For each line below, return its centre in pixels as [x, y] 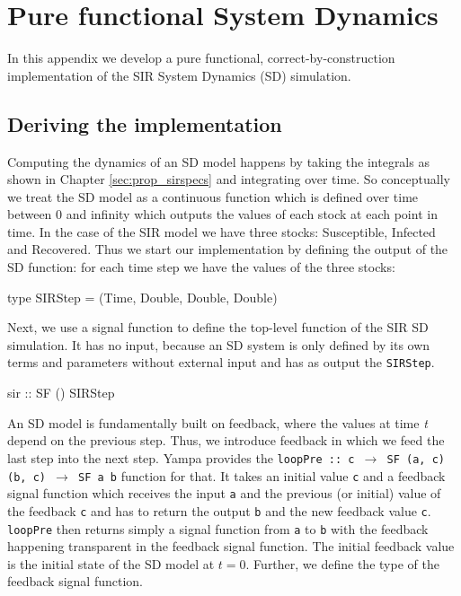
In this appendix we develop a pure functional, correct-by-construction [201, 58]
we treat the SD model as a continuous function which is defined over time [213, 196]
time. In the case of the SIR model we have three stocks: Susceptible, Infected [222, 231]
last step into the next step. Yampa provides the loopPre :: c [181, 457]
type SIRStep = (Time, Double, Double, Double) [142, 297]
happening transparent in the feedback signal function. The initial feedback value [231, 546]
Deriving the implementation [145, 123]
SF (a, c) [416, 459]
